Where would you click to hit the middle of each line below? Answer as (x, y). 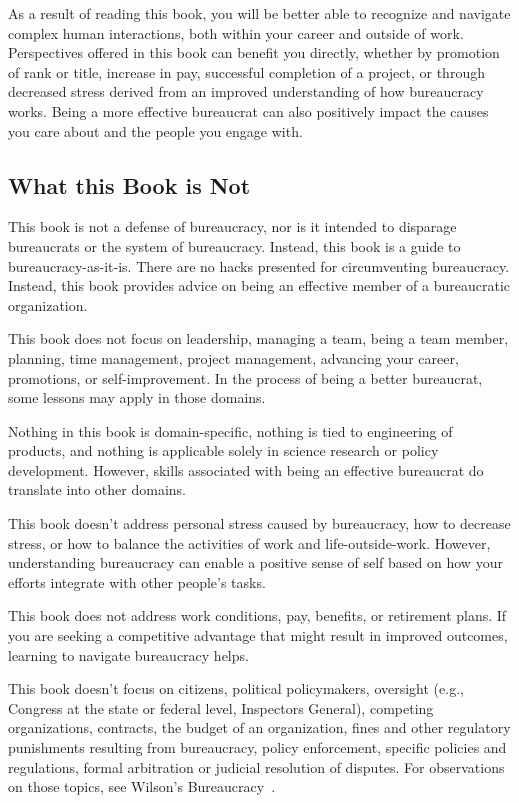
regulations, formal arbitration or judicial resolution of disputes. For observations (256, 766)
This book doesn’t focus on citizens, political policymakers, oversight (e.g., (236, 688)
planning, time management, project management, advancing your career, (233, 357)
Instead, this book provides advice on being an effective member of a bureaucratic (259, 285)
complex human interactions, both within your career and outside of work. (236, 32)
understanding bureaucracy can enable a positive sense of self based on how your (255, 562)
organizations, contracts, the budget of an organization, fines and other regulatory (259, 727)
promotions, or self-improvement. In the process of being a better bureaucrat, (245, 377)
